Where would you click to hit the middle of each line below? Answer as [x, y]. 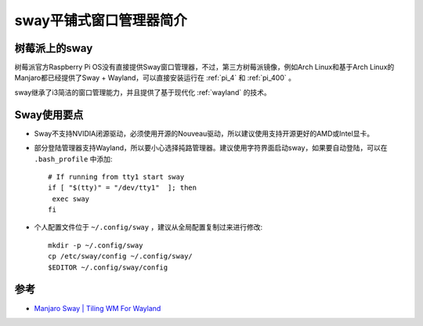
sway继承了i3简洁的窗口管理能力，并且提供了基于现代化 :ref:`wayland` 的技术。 [143, 92]
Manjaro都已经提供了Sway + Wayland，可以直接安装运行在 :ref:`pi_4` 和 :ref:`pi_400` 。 [155, 78]
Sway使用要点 [49, 115]
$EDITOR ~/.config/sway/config [108, 267]
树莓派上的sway [54, 48]
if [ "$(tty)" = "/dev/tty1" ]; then [123, 188]
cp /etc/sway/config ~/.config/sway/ [121, 256]
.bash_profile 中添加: [73, 159]
